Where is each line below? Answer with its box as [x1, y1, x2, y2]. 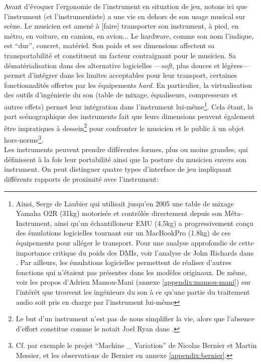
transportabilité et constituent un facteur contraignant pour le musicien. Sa [4, 50, 236, 60]
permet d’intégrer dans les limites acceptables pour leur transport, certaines [4, 70, 237, 80]
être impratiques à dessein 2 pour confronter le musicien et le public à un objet [4, 121, 244, 133]
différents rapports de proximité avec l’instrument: [4, 174, 159, 184]
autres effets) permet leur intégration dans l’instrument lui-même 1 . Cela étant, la [4, 99, 253, 111]
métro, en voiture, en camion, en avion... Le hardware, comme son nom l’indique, [4, 30, 254, 41]
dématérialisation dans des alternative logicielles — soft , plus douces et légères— [4, 60, 250, 70]
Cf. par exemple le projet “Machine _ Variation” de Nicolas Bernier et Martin [16, 340, 257, 350]
